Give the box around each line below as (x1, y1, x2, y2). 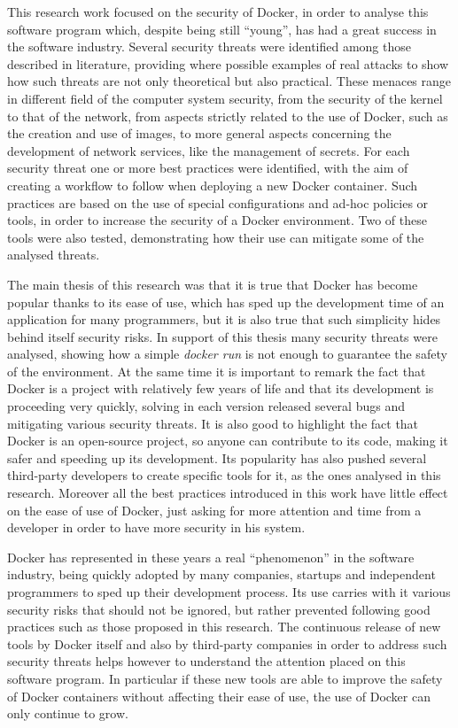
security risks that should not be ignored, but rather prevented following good (7, 600, 431, 618)
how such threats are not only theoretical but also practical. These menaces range (7, 72, 452, 90)
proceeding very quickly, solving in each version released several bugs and (7, 397, 405, 415)
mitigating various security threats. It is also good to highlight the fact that (7, 414, 419, 432)
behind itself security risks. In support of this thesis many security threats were (7, 327, 438, 345)
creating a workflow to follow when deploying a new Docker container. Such (7, 175, 418, 194)
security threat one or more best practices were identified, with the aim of (7, 159, 408, 177)
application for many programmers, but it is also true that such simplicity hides (7, 310, 441, 329)
